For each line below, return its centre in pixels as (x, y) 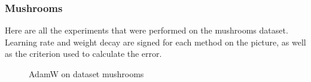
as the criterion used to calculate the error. (83, 54)
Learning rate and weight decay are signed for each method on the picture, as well (155, 42)
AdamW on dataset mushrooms (86, 74)
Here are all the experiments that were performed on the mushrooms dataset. (147, 30)
